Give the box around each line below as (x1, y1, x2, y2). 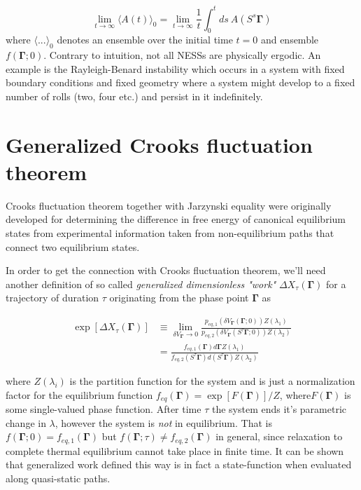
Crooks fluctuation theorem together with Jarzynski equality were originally (6, 198, 332, 212)
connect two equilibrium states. (6, 239, 140, 254)
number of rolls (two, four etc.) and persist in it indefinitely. (6, 88, 263, 103)
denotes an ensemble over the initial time (57, 32, 233, 47)
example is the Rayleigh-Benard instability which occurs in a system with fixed (6, 61, 345, 76)
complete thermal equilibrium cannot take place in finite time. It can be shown (6, 443, 344, 458)
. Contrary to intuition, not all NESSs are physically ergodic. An (43, 48, 321, 62)
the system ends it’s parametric (211, 402, 347, 416)
